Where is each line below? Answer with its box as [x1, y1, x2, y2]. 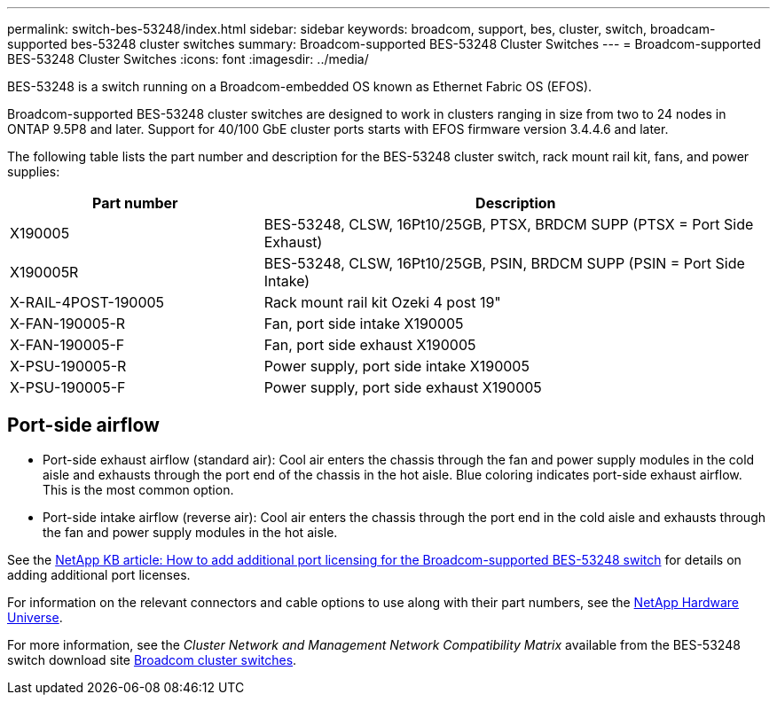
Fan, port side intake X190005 [263, 315, 464, 332]
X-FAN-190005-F [10, 336, 125, 354]
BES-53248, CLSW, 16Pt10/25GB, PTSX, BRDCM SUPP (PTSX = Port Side [263, 215, 754, 233]
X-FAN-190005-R [10, 315, 126, 332]
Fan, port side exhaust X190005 [263, 336, 476, 354]
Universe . [7, 609, 63, 625]
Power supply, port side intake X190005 [263, 357, 530, 375]
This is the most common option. [43, 481, 234, 497]
